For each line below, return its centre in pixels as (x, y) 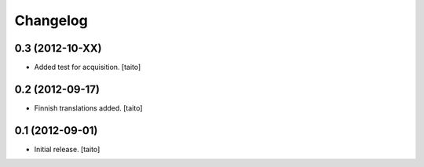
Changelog (51, 20)
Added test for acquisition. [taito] (88, 67)
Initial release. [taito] (67, 149)
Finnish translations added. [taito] (88, 108)
